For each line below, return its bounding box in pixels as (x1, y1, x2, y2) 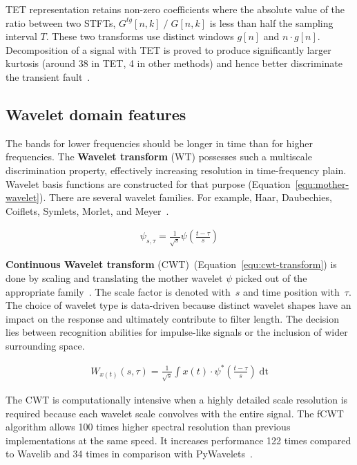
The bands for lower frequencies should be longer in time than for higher (6, 135, 313, 150)
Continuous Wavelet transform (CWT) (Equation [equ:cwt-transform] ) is (6, 257, 337, 272)
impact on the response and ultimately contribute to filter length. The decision (6, 311, 339, 325)
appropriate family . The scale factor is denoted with (6, 284, 231, 298)
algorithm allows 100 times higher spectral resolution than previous (6, 419, 291, 434)
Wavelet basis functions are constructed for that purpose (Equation (6, 176, 291, 191)
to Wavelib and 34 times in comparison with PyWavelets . (6, 446, 253, 461)
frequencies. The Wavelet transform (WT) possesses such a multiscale (6, 149, 312, 164)
